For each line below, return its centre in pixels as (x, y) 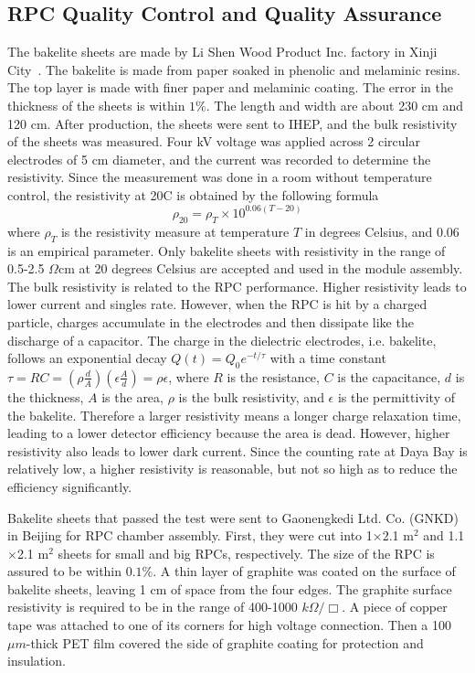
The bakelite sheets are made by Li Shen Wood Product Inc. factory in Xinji (222, 52)
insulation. (37, 661)
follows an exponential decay (87, 358)
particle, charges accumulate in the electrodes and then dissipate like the (211, 321)
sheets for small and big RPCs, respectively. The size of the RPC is (246, 553)
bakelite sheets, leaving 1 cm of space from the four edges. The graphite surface (230, 588)
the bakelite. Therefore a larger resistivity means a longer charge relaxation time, (234, 415)
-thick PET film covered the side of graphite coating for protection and (225, 642)
